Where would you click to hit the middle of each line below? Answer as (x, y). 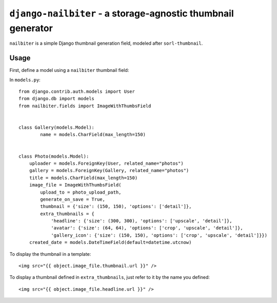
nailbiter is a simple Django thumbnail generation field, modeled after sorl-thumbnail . (106, 43)
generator (31, 28)
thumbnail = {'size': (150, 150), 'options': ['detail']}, (116, 206)
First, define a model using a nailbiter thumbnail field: (69, 70)
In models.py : (25, 80)
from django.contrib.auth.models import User (77, 92)
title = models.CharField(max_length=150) (83, 178)
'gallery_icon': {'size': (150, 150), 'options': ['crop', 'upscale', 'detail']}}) (159, 235)
